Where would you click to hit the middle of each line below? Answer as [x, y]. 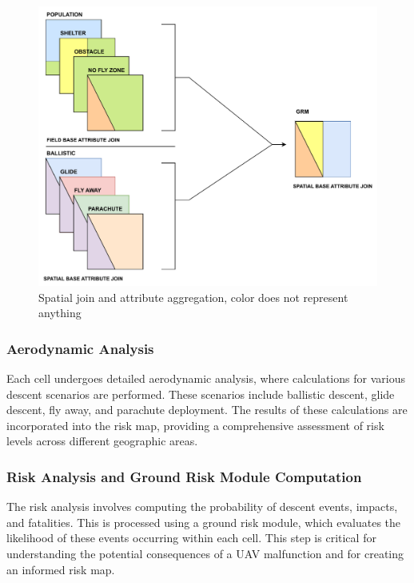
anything [60, 313]
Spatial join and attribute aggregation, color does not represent [193, 297]
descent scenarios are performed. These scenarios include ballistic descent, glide [201, 394]
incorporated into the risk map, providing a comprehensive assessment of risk [195, 425]
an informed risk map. [61, 569]
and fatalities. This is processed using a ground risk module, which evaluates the [204, 522]
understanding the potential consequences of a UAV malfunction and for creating [205, 554]
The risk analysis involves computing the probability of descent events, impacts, [202, 507]
